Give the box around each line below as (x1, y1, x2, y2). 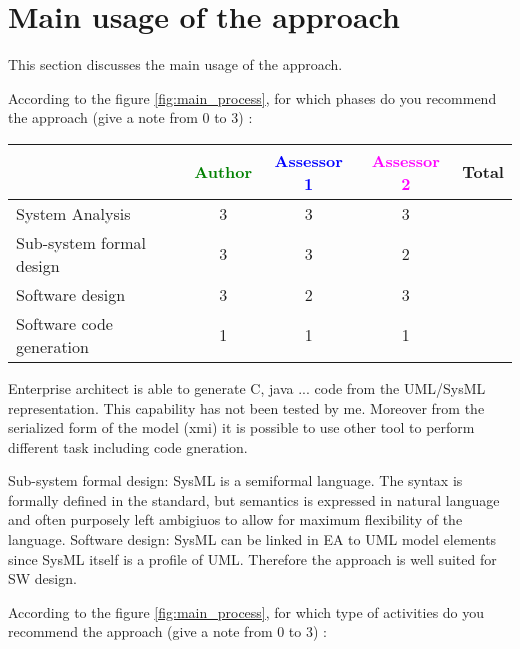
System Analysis (16, 201, 131, 225)
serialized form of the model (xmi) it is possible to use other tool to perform (8, 417, 475, 438)
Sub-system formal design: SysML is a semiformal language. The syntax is (8, 470, 463, 491)
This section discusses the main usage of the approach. (8, 54, 343, 75)
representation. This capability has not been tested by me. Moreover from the (8, 397, 485, 418)
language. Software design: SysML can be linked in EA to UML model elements (8, 529, 497, 550)
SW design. (8, 568, 77, 589)
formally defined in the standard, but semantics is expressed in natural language (8, 489, 500, 510)
